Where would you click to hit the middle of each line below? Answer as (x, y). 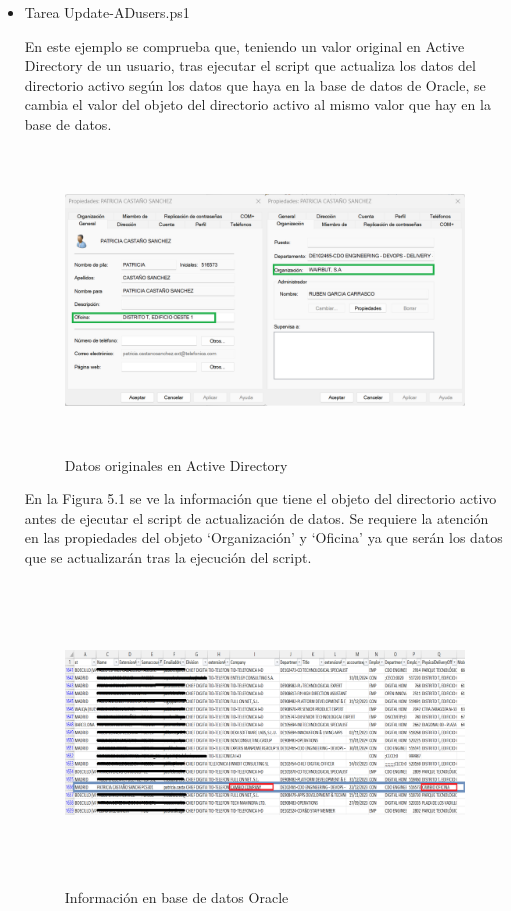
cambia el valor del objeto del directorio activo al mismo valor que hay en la (257, 104)
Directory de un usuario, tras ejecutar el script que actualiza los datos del (250, 65)
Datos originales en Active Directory (176, 464)
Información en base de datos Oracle (176, 897)
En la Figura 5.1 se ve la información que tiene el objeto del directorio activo (260, 498)
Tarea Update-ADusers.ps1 (107, 12)
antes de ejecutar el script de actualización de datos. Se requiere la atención (256, 517)
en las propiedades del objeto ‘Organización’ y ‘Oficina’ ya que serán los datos (263, 537)
